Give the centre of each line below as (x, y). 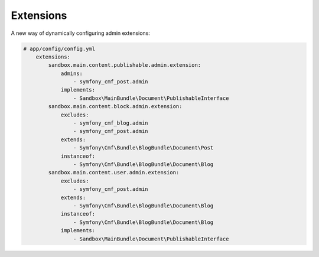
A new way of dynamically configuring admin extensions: (81, 33)
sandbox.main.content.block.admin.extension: (115, 107)
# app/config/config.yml (59, 48)
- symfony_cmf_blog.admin (110, 123)
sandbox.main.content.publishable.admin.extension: (125, 65)
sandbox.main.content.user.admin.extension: (114, 173)
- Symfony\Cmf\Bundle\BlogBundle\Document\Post (143, 148)
